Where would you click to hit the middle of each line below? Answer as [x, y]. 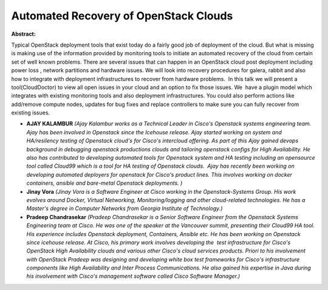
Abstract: [23, 34]
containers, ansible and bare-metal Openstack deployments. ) [104, 183]
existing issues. [31, 113]
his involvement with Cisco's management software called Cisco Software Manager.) [133, 276]
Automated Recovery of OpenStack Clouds [122, 16]
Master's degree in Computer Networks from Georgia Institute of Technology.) [125, 208]
